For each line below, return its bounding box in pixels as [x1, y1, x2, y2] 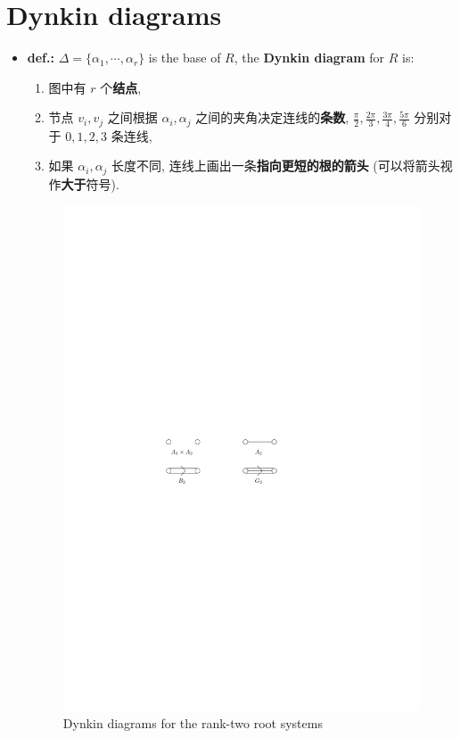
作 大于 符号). [48, 174, 119, 193]
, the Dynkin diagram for [234, 48, 385, 67]
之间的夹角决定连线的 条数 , [195, 108, 349, 127]
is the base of [148, 48, 221, 67]
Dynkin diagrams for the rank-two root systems [62, 714, 323, 733]
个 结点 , [100, 78, 142, 96]
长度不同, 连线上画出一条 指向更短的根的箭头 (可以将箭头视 [111, 156, 453, 175]
